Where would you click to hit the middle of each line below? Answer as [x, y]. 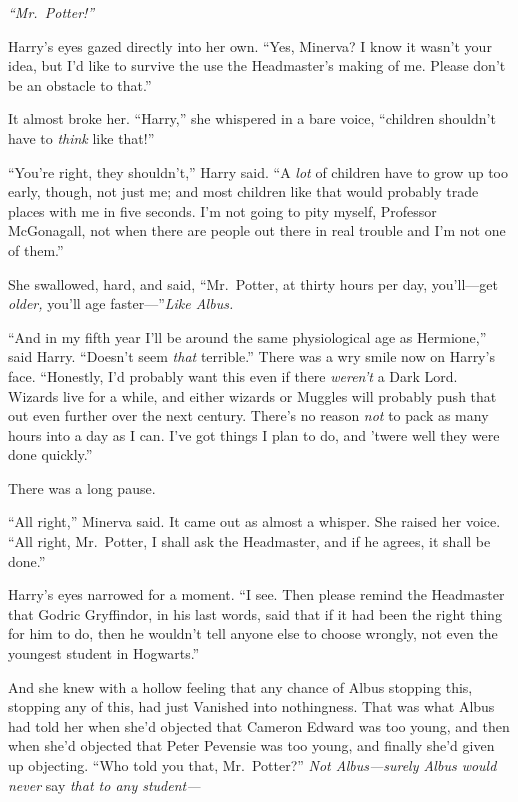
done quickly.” [50, 454]
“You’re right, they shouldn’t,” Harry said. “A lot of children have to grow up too [258, 171]
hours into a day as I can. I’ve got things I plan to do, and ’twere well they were [254, 434]
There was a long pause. [82, 487]
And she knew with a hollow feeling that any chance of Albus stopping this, [240, 686]
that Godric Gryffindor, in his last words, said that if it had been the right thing [255, 613]
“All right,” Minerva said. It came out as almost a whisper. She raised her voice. [254, 521]
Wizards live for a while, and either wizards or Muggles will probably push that [252, 395]
